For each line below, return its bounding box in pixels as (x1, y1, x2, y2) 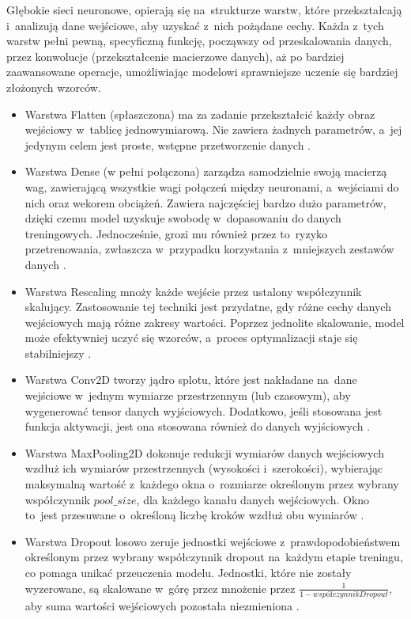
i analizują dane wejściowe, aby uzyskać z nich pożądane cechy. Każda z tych (6, 17, 384, 33)
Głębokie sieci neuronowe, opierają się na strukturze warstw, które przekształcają (6, 2, 402, 17)
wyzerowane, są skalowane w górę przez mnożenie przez (25, 579, 296, 596)
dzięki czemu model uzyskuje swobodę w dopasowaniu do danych (25, 210, 341, 226)
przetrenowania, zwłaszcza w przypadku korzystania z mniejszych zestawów (25, 241, 394, 257)
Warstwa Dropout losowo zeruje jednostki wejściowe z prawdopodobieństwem (25, 533, 401, 549)
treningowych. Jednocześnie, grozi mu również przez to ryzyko (25, 225, 328, 241)
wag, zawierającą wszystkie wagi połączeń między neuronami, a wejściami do (25, 178, 399, 195)
